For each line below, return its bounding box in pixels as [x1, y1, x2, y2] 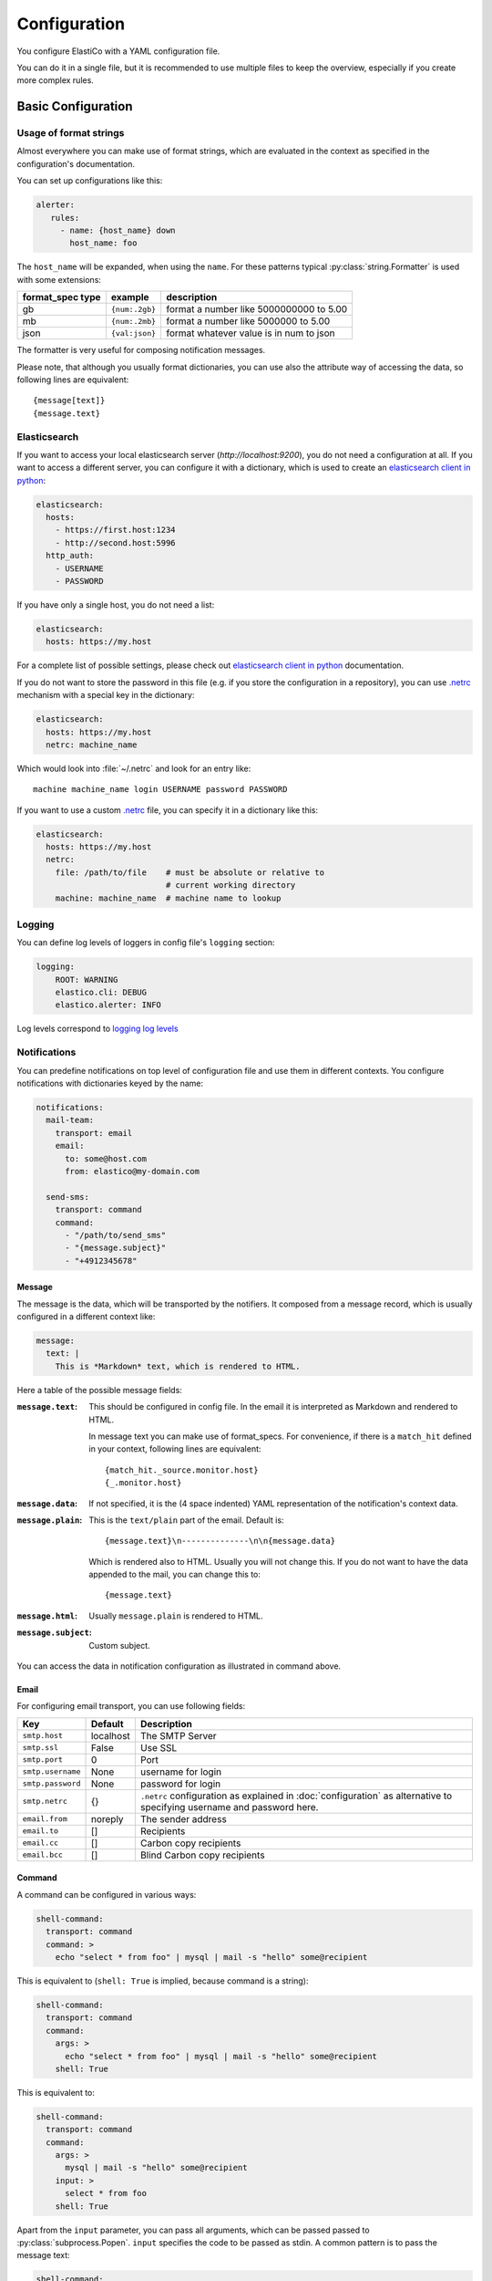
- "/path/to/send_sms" [65, 1230, 167, 1240]
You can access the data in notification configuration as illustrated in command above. [16, 1661, 342, 1672]
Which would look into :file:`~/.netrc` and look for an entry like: [16, 763, 251, 774]
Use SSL [139, 1741, 178, 1754]
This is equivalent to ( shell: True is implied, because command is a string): [16, 1975, 309, 1986]
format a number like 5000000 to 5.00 [166, 315, 331, 328]
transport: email [55, 1128, 133, 1138]
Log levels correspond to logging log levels [16, 1023, 179, 1035]
